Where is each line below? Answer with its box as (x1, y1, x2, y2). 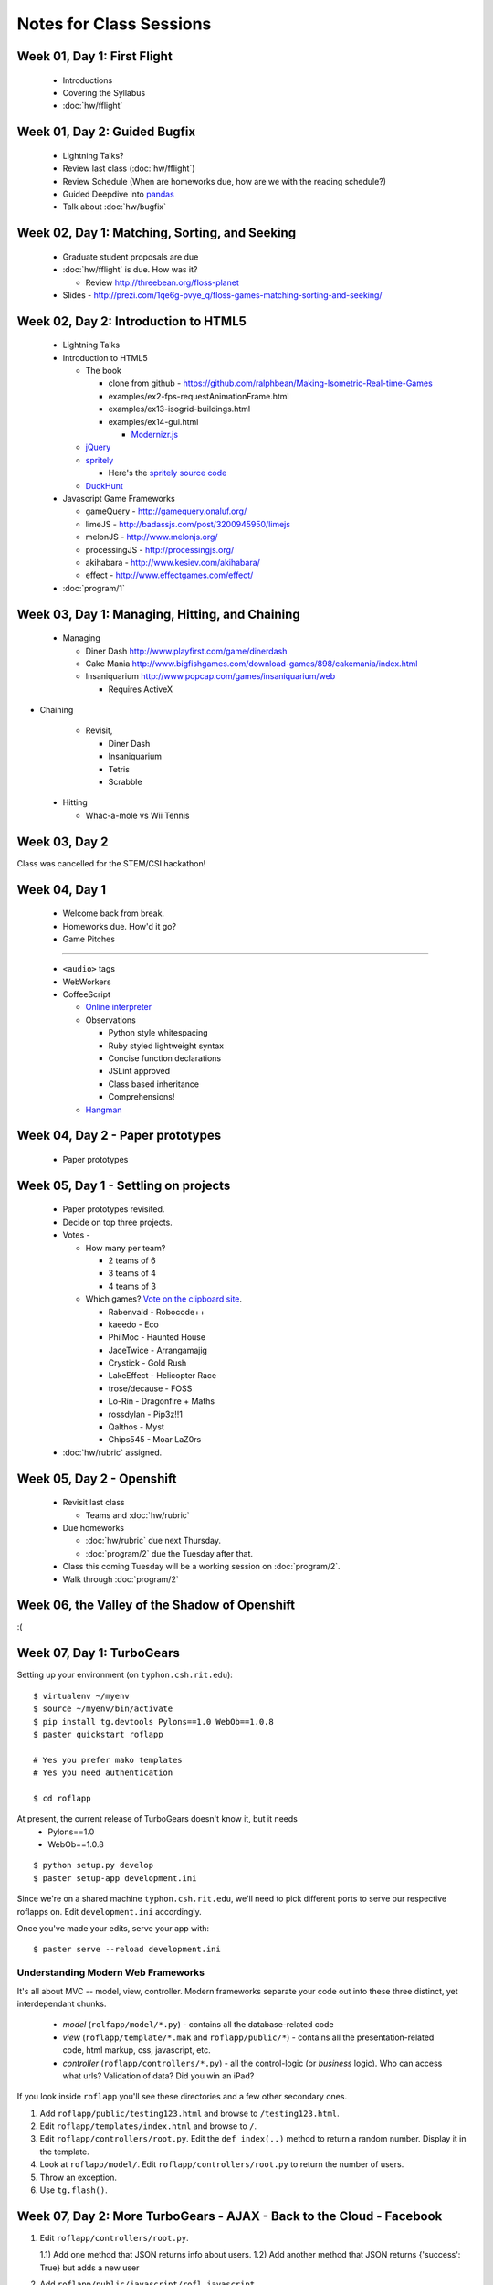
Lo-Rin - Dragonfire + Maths (108, 1396, 215, 1407)
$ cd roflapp (33, 1792, 91, 1803)
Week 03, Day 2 (16, 834, 109, 849)
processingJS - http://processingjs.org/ (85, 544, 235, 555)
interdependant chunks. (16, 1998, 107, 2009)
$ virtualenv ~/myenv (33, 1691, 130, 1701)
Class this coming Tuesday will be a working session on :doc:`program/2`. (62, 1561, 341, 1572)
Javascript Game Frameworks (62, 493, 175, 504)
